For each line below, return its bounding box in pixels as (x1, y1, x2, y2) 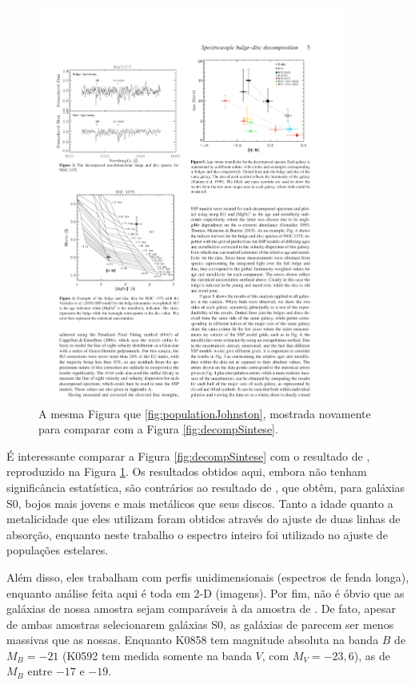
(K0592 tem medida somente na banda (62, 647, 252, 663)
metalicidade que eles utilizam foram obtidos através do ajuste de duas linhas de (6, 510, 401, 527)
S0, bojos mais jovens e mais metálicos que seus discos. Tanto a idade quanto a (6, 494, 393, 511)
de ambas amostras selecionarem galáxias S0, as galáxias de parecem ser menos (6, 615, 394, 632)
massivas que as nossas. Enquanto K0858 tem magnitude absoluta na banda (6, 631, 379, 648)
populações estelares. (6, 542, 109, 558)
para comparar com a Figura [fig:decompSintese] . (38, 421, 278, 437)
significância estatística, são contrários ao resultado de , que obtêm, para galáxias (6, 478, 405, 495)
